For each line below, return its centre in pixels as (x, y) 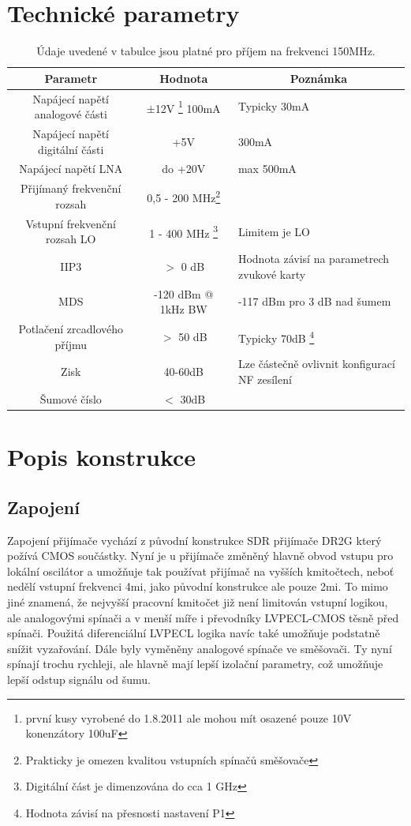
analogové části (71, 114)
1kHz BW (183, 309)
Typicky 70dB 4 (276, 337)
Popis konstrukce (102, 457)
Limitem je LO (274, 231)
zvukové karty (272, 274)
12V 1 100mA (188, 107)
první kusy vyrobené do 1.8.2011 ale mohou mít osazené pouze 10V (189, 717)
